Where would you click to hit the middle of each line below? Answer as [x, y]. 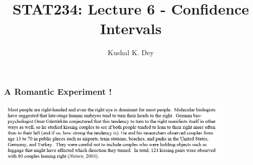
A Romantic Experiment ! [58, 91]
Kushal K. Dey [131, 52]
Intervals [131, 28]
